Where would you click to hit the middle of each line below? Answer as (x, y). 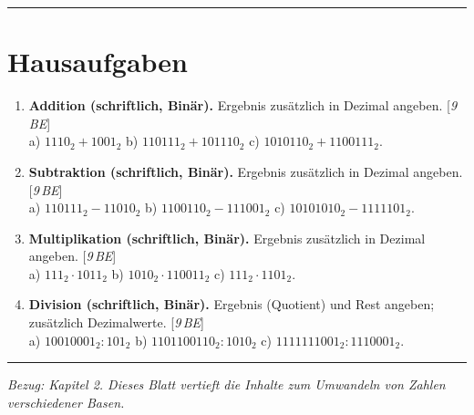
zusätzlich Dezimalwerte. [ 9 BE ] (116, 322)
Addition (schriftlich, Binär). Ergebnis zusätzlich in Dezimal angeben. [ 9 (243, 105)
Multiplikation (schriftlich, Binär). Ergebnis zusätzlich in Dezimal (227, 238)
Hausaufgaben (98, 62)
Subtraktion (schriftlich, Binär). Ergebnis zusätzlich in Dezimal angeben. (246, 171)
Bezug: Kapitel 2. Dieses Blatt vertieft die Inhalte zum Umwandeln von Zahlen (227, 384)
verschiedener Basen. (66, 402)
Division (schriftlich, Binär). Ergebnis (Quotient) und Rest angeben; (232, 304)
